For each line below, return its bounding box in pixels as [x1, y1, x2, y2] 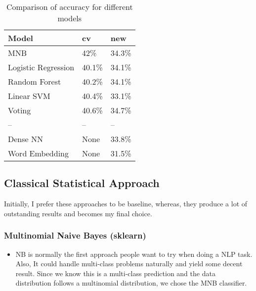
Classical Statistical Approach [4, 175, 160, 191]
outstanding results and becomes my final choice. [4, 208, 152, 218]
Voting [8, 104, 31, 116]
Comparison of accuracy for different [6, 1, 133, 12]
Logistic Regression [8, 61, 75, 73]
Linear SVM [8, 90, 50, 101]
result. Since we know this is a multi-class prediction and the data [15, 268, 215, 278]
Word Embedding [8, 147, 69, 159]
